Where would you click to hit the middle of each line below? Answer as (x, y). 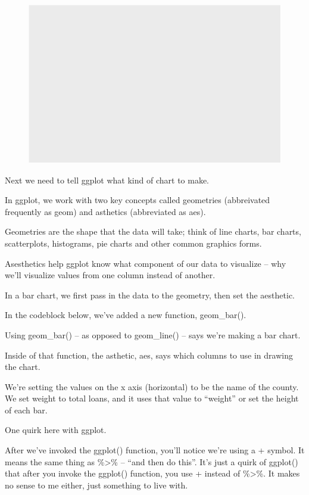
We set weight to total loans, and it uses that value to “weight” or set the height (152, 398)
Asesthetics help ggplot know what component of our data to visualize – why (146, 263)
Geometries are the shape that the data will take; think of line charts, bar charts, (153, 231)
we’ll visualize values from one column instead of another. (110, 275)
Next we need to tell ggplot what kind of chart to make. (107, 180)
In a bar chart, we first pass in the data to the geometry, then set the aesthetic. (150, 295)
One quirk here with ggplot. (56, 430)
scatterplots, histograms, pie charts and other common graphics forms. (133, 243)
